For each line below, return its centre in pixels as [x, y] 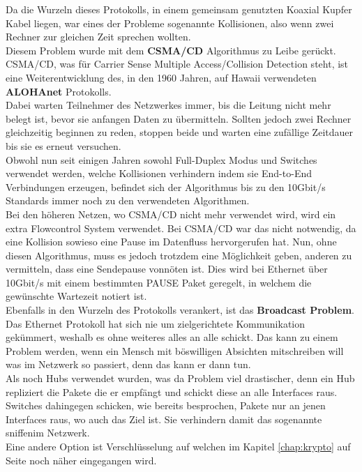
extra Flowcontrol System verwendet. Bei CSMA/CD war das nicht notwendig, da [181, 228]
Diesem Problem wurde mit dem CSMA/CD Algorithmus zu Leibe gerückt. [171, 50]
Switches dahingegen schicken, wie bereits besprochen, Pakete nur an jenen [166, 405]
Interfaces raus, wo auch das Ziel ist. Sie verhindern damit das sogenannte [164, 419]
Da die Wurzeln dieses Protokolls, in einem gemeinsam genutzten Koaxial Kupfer [179, 9]
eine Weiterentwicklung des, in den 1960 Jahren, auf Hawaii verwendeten [161, 77]
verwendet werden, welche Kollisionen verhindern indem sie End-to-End [159, 173]
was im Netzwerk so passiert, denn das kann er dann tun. [128, 364]
